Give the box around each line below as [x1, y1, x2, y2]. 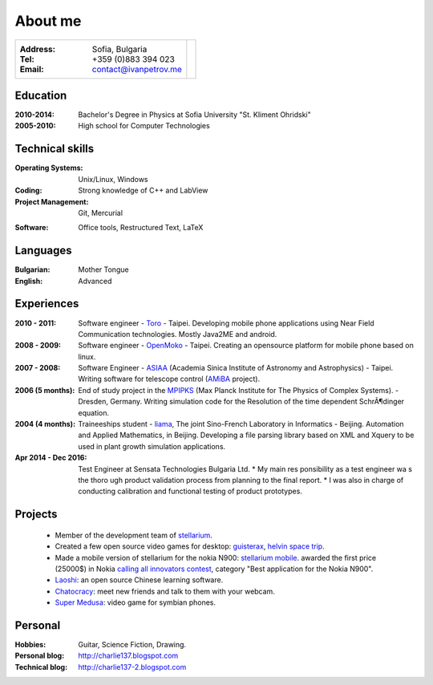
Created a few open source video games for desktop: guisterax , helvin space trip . [55, 541, 325, 551]
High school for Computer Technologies [78, 121, 210, 131]
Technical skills [14, 142, 95, 156]
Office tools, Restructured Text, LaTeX [78, 223, 204, 233]
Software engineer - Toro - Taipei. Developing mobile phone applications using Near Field [78, 318, 374, 328]
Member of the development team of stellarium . [55, 530, 212, 540]
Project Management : [14, 197, 89, 206]
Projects [14, 508, 58, 521]
